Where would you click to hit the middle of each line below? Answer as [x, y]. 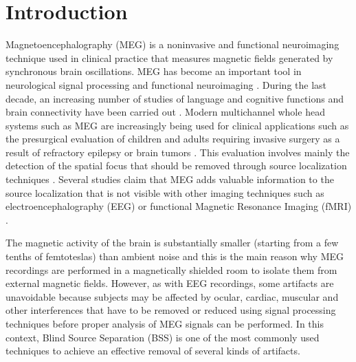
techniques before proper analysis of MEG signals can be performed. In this [165, 323]
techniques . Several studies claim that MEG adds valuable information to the [170, 179]
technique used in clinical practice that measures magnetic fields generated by [169, 57]
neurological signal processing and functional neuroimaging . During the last [166, 84]
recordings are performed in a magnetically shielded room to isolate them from [171, 269]
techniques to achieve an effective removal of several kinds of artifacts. [153, 351]
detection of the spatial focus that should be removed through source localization [176, 166]
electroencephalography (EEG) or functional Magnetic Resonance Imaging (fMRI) [179, 206]
